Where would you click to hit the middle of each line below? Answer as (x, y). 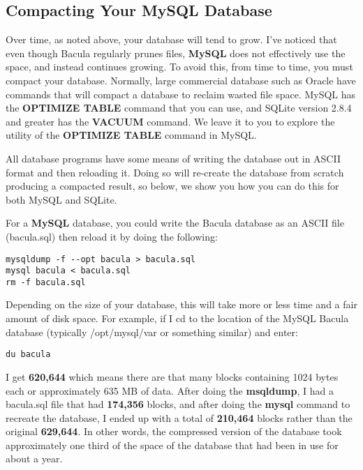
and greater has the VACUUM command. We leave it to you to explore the (170, 121)
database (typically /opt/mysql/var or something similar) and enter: (152, 332)
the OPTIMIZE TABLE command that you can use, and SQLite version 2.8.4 (179, 108)
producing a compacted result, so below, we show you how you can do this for (172, 186)
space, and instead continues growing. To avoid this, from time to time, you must (179, 67)
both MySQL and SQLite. (61, 199)
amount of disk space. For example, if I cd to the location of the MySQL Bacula (177, 318)
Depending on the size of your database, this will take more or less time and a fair (181, 304)
